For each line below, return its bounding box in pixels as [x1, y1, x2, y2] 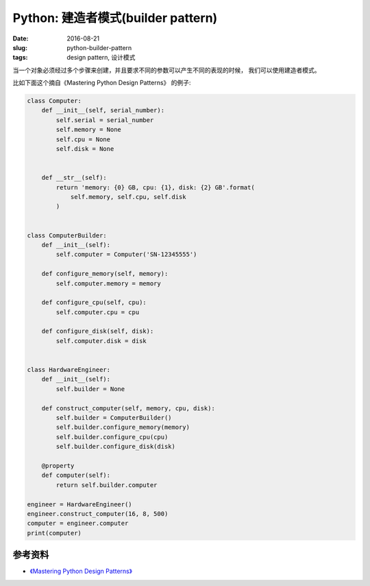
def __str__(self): [41, 174, 108, 182]
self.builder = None [56, 385, 125, 392]
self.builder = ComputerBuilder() [56, 414, 172, 421]
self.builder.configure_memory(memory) [56, 423, 190, 432]
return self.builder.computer [56, 481, 158, 489]
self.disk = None [56, 145, 114, 153]
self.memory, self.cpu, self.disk [70, 193, 186, 200]
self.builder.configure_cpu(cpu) [56, 433, 169, 441]
